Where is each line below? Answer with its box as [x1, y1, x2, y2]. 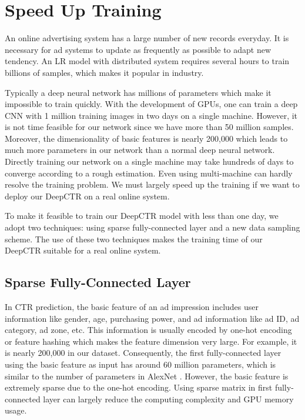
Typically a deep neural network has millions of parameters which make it [5, 86, 272, 98]
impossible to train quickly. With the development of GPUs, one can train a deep [5, 98, 298, 110]
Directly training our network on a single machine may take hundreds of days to [5, 155, 294, 168]
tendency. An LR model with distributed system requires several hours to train [5, 55, 290, 67]
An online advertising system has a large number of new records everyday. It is [5, 32, 289, 44]
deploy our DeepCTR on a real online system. [5, 189, 170, 202]
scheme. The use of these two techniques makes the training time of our [5, 232, 263, 245]
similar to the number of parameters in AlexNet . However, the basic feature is [5, 369, 289, 382]
